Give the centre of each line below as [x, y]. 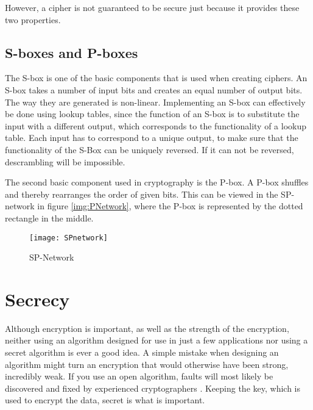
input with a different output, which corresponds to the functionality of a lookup [156, 125]
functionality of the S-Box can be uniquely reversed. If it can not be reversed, [149, 149]
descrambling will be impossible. [65, 161]
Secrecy [37, 299]
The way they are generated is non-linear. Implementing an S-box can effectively [155, 102]
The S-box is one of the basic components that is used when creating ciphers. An [156, 78]
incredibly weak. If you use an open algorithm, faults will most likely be [139, 376]
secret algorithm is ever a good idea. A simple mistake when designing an [142, 352]
